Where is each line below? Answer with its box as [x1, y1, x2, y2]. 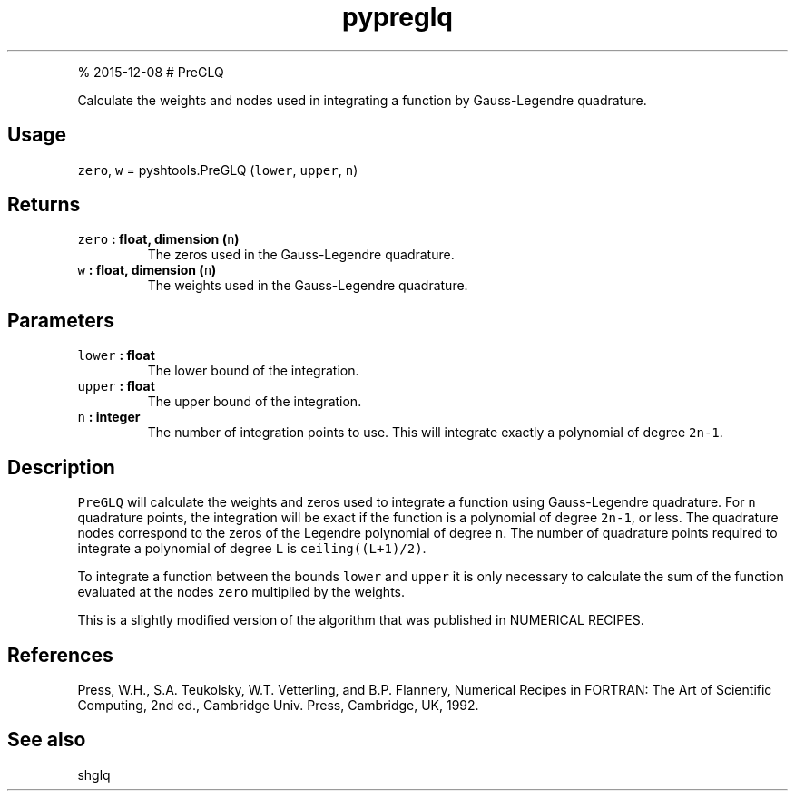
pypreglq [342, 2, 453, 33]
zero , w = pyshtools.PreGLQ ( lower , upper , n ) [77, 161, 358, 178]
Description [7, 455, 115, 479]
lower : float [77, 347, 155, 364]
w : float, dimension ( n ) [77, 262, 217, 278]
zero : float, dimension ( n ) [77, 231, 240, 248]
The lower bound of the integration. [147, 363, 359, 379]
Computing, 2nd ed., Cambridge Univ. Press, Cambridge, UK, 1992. [77, 696, 479, 713]
